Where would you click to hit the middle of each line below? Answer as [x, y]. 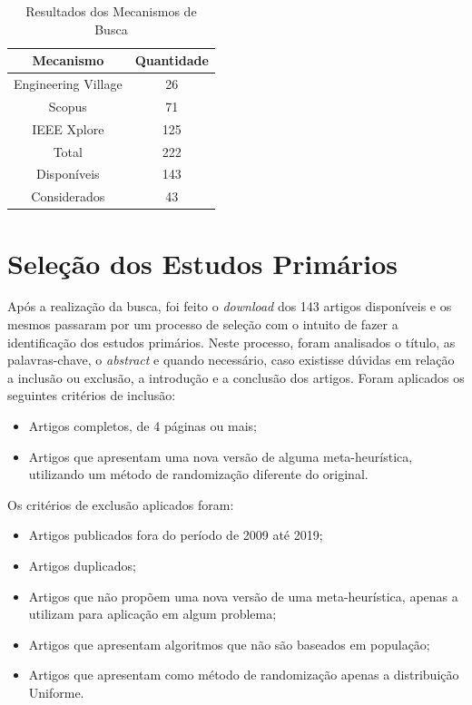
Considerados [68, 196]
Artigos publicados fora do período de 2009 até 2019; [176, 535]
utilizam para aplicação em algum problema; [152, 614]
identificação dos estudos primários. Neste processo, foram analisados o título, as [231, 342]
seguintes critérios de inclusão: [92, 395]
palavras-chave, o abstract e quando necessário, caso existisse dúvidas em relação [231, 360]
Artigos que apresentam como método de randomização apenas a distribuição [244, 675]
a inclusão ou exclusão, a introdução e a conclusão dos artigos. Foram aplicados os [236, 377]
